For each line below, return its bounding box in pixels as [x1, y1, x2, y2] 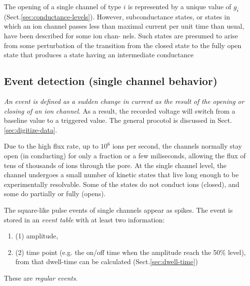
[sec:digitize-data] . [4, 124, 57, 135]
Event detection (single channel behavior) [4, 73, 217, 88]
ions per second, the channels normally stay [112, 141, 242, 151]
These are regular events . [4, 272, 78, 283]
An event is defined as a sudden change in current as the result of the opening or [4, 96, 244, 106]
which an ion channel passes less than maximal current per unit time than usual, [4, 21, 244, 31]
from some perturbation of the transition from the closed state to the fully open [4, 40, 242, 50]
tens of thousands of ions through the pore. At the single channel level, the [4, 160, 227, 170]
